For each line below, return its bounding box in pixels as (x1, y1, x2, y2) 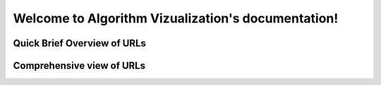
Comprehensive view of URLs (13, 60, 146, 72)
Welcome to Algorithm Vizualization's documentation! (13, 11, 339, 26)
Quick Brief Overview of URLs (13, 37, 146, 49)
